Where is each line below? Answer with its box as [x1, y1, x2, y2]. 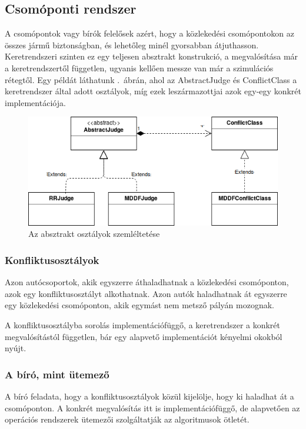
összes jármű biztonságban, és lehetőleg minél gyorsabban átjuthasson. [5, 38, 259, 51]
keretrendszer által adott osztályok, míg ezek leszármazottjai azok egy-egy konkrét [5, 85, 301, 97]
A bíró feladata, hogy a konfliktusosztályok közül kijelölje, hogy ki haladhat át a [5, 390, 294, 402]
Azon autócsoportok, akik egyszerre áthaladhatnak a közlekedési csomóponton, [5, 276, 289, 288]
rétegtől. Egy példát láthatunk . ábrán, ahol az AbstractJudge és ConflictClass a [5, 73, 297, 85]
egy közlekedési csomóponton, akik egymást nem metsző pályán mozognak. [5, 299, 274, 311]
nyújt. [5, 342, 26, 354]
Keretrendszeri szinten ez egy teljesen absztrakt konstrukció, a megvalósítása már [5, 50, 298, 62]
